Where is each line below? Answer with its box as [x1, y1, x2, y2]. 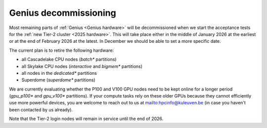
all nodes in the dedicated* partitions [21, 70, 97, 76]
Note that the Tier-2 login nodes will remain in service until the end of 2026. [9, 116, 164, 122]
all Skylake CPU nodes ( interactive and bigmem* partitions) [21, 63, 143, 69]
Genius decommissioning [9, 7, 116, 18]
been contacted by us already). [9, 106, 73, 113]
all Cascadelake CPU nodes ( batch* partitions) [21, 57, 117, 63]
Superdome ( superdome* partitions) [21, 77, 96, 83]
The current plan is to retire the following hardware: [9, 47, 114, 53]
